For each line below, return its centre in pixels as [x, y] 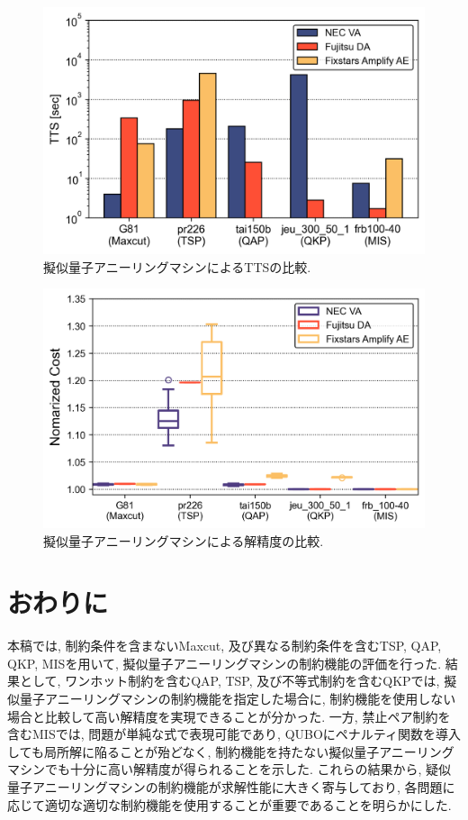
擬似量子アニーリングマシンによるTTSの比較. [177, 266]
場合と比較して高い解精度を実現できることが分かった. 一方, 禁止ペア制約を [229, 716]
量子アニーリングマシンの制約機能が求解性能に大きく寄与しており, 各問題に [231, 787]
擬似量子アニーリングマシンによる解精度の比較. [184, 540]
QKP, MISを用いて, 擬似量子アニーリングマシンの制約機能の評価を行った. [225, 663]
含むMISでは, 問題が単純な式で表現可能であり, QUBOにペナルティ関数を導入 [234, 734]
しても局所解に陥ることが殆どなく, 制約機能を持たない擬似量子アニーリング [231, 751]
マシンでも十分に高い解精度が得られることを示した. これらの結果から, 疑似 [229, 769]
